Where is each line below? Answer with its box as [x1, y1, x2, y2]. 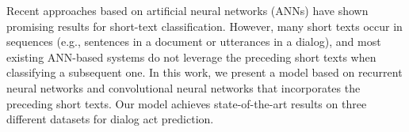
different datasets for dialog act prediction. [6, 111, 214, 127]
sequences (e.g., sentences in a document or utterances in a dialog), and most [6, 33, 381, 50]
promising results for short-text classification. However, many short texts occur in [6, 17, 403, 34]
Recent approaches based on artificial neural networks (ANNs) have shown [6, 2, 369, 18]
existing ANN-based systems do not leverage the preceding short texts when [6, 48, 377, 65]
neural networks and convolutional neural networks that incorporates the [6, 79, 361, 96]
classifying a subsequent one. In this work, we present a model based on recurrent [6, 64, 403, 81]
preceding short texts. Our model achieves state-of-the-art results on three [6, 95, 367, 111]
